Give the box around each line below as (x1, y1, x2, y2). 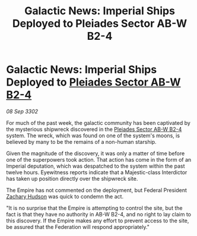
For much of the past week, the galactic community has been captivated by (6, 119, 191, 126)
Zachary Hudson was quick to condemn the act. (6, 193, 123, 200)
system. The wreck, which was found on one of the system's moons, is (6, 132, 180, 139)
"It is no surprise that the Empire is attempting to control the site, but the (6, 204, 183, 212)
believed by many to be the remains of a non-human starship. (6, 138, 157, 145)
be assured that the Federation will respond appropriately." (6, 223, 150, 230)
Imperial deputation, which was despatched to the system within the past (6, 162, 185, 169)
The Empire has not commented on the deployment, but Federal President (6, 186, 187, 194)
